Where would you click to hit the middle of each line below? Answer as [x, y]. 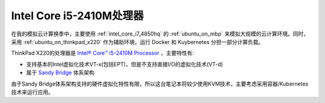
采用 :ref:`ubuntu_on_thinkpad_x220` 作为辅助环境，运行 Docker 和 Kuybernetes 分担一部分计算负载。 [138, 42]
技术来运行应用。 [32, 92]
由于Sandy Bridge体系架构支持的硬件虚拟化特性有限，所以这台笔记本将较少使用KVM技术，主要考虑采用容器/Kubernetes [160, 84]
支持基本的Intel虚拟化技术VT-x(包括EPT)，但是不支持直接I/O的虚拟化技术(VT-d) [125, 64]
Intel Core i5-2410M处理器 [77, 16]
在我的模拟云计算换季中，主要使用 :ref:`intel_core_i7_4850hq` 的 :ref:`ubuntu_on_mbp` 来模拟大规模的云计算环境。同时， [160, 34]
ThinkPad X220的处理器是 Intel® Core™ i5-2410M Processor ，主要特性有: [103, 53]
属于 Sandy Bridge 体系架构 [60, 73]
